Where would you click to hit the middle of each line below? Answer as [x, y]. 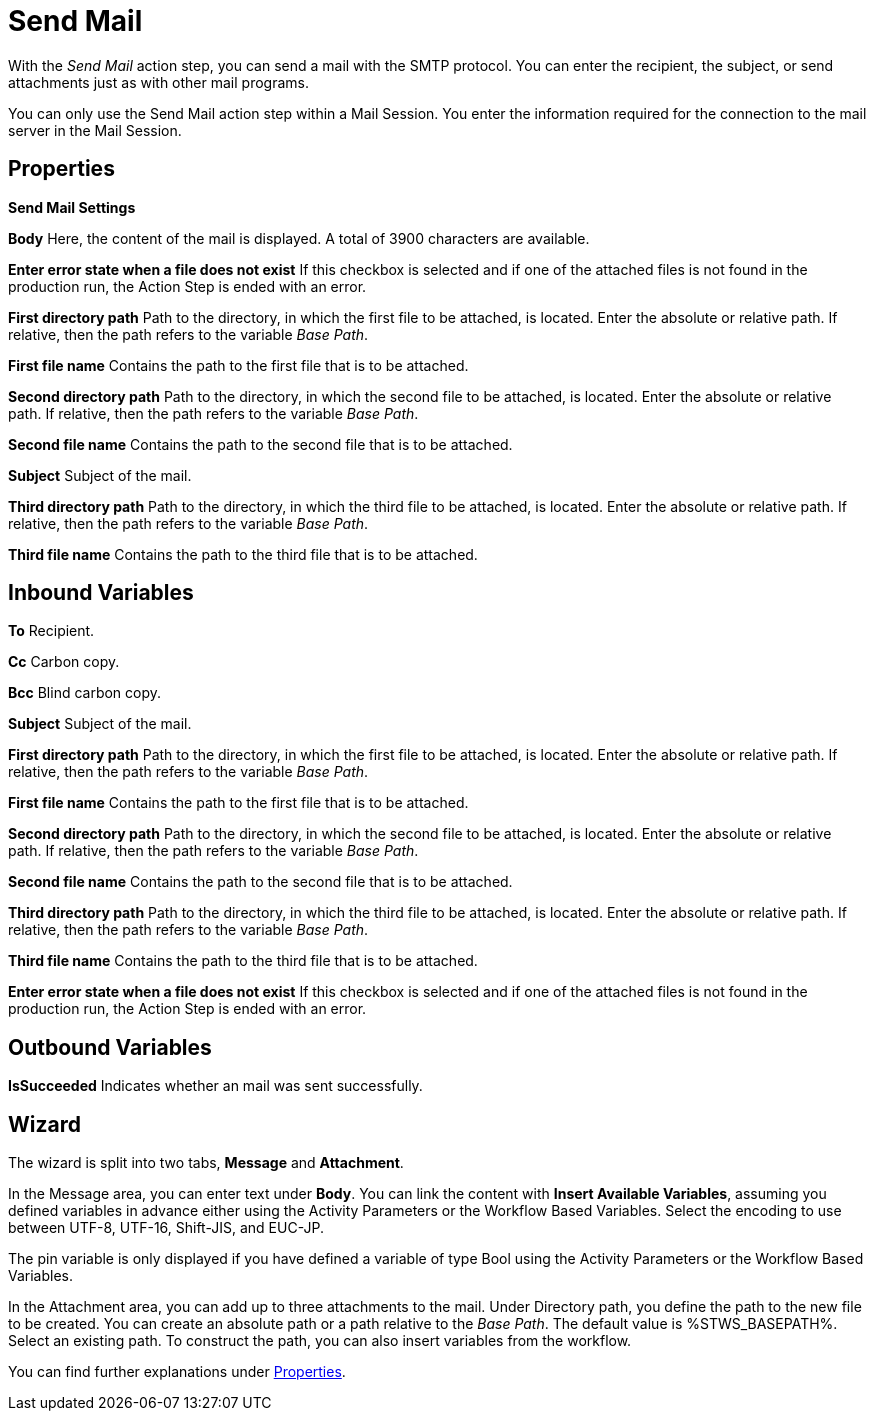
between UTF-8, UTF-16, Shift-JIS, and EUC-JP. [166, 1228]
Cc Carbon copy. [64, 662]
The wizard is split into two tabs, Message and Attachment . [206, 1163]
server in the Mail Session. [95, 130]
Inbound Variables [101, 593]
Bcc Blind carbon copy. [85, 693]
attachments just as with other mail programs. [158, 82]
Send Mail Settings [72, 207]
